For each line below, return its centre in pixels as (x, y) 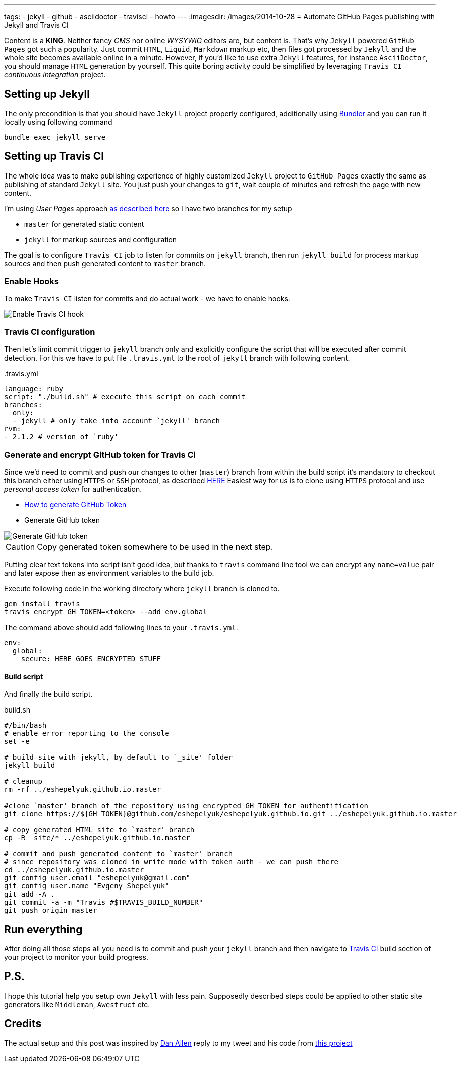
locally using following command (58, 122)
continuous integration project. (55, 75)
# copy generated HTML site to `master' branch (99, 830)
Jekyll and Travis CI (36, 25)
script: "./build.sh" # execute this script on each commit (125, 397)
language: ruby (34, 389)
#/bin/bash (25, 725)
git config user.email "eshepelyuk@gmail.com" (97, 878)
